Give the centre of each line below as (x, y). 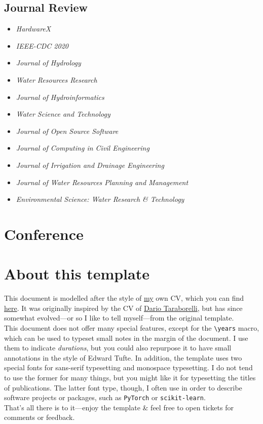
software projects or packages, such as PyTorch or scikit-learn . (105, 397)
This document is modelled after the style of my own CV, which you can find (124, 298)
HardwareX (33, 29)
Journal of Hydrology (48, 63)
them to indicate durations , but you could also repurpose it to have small (118, 348)
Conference (44, 234)
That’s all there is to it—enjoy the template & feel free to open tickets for (119, 407)
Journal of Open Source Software (67, 131)
